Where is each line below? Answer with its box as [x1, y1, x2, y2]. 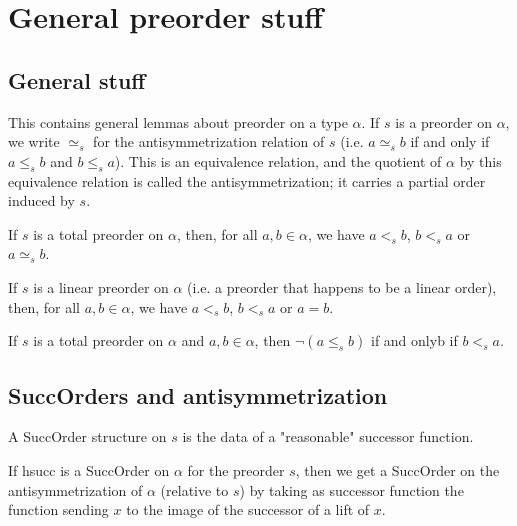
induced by [8, 190, 75, 211]
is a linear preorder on [33, 276, 169, 297]
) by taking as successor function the [239, 479, 464, 500]
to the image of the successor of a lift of [126, 499, 370, 520]
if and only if [410, 131, 490, 152]
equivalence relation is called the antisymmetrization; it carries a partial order [8, 170, 486, 191]
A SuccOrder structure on [8, 426, 167, 447]
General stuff [8, 64, 146, 95]
